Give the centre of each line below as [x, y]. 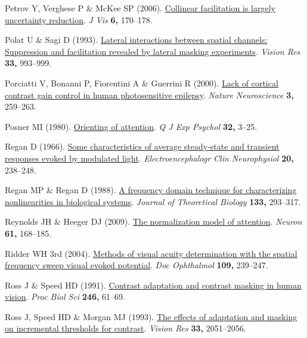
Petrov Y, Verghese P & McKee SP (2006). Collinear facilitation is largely [140, 8]
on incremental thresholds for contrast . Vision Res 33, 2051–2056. [125, 328]
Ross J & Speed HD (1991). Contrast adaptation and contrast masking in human [153, 285]
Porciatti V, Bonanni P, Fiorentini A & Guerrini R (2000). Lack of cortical [142, 83]
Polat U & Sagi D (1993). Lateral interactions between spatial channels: [136, 40]
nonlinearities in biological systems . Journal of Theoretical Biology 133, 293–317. [153, 201]
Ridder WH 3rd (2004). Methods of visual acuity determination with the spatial [151, 253]
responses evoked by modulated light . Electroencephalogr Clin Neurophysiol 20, [149, 158]
